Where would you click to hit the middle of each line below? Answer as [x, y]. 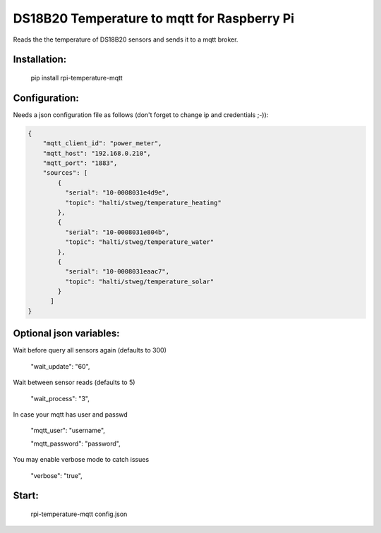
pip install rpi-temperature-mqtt [77, 78]
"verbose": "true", [56, 475]
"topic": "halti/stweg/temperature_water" [139, 242]
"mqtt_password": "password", [75, 443]
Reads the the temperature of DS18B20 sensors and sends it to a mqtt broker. [126, 39]
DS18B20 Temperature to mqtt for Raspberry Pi [153, 18]
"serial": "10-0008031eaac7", [117, 272]
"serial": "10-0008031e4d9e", [117, 193]
